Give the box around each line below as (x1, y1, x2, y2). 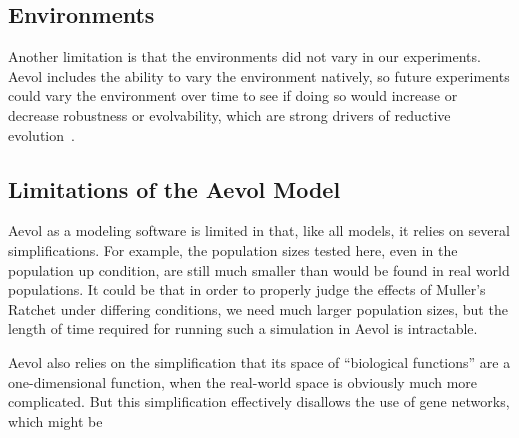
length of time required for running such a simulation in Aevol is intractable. (8, 318, 478, 339)
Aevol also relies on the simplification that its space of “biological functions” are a (8, 351, 511, 372)
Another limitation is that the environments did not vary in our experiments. (8, 46, 481, 67)
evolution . (8, 124, 75, 145)
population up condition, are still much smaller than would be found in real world (8, 259, 510, 280)
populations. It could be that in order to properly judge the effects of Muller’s (8, 279, 486, 300)
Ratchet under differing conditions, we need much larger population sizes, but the (8, 298, 508, 319)
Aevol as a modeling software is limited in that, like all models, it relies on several (8, 220, 510, 241)
